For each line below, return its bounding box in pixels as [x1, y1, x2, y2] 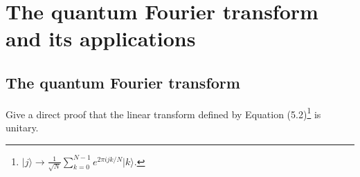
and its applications [6, 24, 196, 53]
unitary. [6, 120, 39, 135]
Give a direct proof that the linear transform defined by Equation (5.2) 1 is [6, 104, 321, 121]
